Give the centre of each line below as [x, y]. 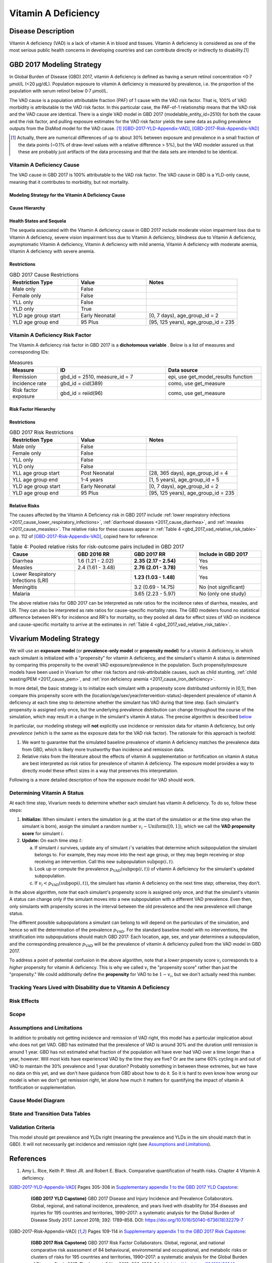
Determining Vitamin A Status [47, 793]
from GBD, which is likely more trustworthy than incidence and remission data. [103, 749]
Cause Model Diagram [37, 1100]
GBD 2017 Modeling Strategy [55, 65]
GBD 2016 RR [93, 554]
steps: [16, 810]
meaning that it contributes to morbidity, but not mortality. [69, 182]
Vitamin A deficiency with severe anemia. [52, 251]
